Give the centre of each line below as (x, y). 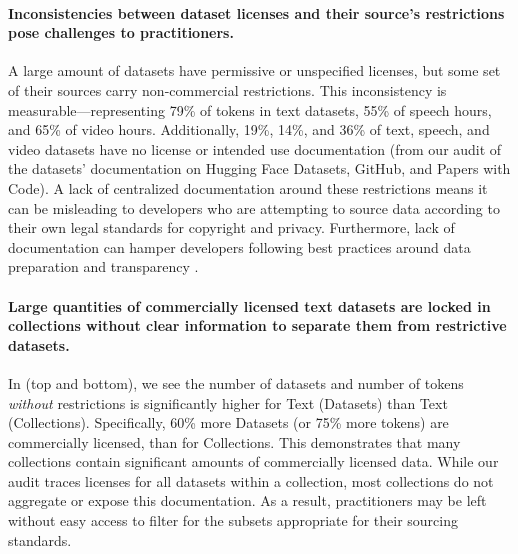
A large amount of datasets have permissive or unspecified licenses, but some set (254, 70)
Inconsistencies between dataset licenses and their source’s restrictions (256, 12)
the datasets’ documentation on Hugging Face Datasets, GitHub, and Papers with (259, 168)
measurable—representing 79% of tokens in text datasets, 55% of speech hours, (250, 109)
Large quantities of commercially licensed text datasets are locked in (249, 305)
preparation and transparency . (103, 266)
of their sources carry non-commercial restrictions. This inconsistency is (227, 89)
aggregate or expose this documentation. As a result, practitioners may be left (247, 500)
